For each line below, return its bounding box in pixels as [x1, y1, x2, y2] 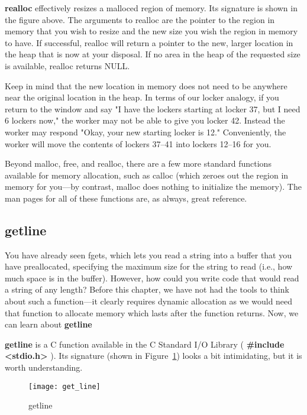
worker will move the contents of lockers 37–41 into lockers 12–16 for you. [5, 137, 272, 150]
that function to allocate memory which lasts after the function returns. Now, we [5, 306, 299, 319]
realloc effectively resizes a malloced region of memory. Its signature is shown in [5, 2, 298, 14]
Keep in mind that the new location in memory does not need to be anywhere [5, 79, 287, 92]
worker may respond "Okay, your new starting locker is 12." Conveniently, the [5, 125, 286, 138]
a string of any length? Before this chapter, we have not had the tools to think [5, 283, 289, 296]
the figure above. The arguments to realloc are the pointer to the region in [5, 13, 275, 25]
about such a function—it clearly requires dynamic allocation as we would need [5, 295, 293, 307]
